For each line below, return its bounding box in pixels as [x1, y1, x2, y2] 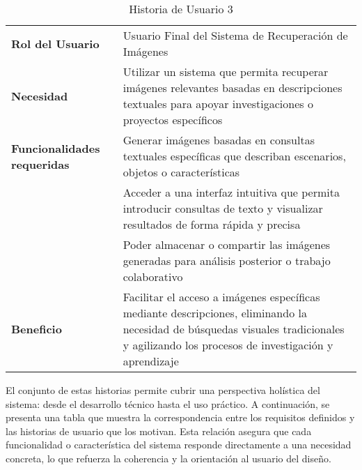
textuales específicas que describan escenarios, [123, 148, 346, 164]
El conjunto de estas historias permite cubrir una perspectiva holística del [6, 383, 320, 397]
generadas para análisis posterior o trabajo [123, 252, 331, 268]
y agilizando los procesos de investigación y [123, 337, 333, 353]
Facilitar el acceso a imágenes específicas [123, 289, 320, 305]
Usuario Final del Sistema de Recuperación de [123, 27, 348, 43]
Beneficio [11, 321, 62, 337]
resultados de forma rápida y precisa [123, 216, 301, 232]
